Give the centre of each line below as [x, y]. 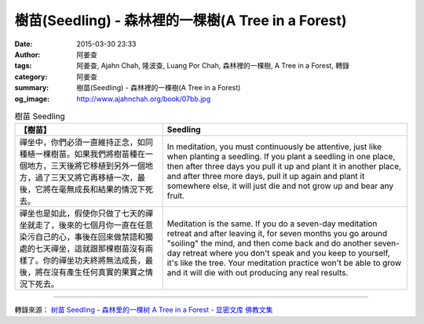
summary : [32, 88]
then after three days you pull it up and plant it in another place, [284, 166]
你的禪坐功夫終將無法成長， [94, 260]
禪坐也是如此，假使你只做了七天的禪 [86, 213]
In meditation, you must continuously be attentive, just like [274, 147]
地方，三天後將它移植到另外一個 [86, 166]
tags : [23, 66]
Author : [27, 54]
